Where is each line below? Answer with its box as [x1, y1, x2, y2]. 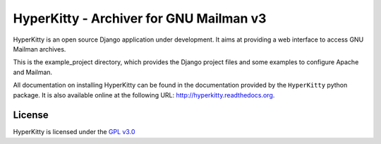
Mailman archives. [13, 44, 66, 53]
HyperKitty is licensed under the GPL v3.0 [13, 128, 135, 136]
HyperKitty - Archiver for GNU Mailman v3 [13, 11, 267, 26]
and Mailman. [13, 68, 53, 76]
